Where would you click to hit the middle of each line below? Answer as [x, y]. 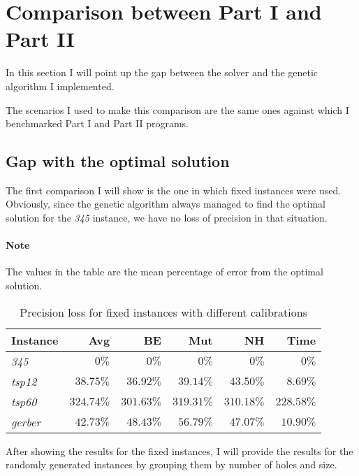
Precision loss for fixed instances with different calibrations [163, 312]
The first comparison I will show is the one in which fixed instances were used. [174, 190]
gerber [26, 421]
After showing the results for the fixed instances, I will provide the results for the [179, 450]
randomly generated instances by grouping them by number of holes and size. [171, 464]
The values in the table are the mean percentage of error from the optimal [164, 272]
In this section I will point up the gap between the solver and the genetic [162, 72]
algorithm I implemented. [60, 86]
